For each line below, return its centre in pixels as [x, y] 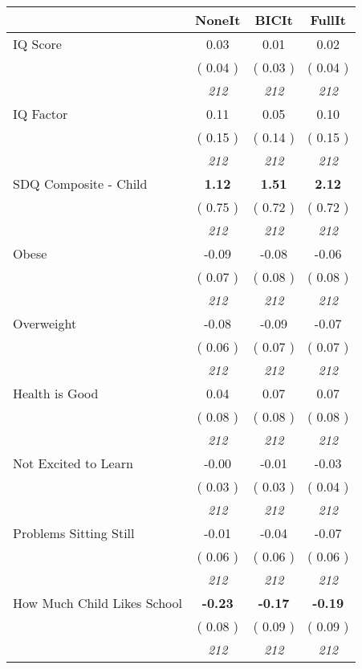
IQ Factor [41, 114]
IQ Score [37, 44]
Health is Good [56, 393]
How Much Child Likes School [98, 603]
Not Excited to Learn [73, 463]
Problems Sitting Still [74, 533]
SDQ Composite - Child [80, 184]
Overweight [45, 323]
